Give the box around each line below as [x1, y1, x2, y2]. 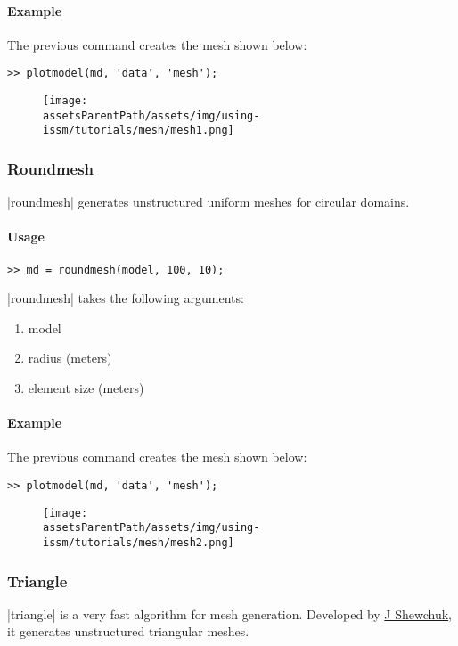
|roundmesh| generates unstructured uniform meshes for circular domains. [7, 192, 410, 211]
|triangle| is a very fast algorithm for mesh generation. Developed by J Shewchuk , [7, 604, 453, 623]
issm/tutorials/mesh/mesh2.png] [43, 536, 234, 550]
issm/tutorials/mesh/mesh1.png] [43, 124, 234, 137]
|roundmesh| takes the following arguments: [7, 289, 244, 307]
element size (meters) [28, 379, 144, 397]
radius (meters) [28, 348, 112, 367]
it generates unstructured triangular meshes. [7, 622, 249, 641]
